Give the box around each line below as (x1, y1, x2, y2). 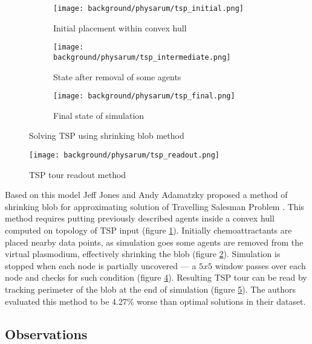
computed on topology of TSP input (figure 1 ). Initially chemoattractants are (5, 224, 292, 237)
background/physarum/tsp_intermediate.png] (53, 53, 231, 62)
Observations (5, 324, 88, 343)
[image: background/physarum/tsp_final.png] (53, 92, 235, 101)
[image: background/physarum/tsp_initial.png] (53, 4, 244, 13)
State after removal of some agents (53, 70, 181, 83)
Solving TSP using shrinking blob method (29, 129, 184, 142)
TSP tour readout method (29, 168, 126, 180)
